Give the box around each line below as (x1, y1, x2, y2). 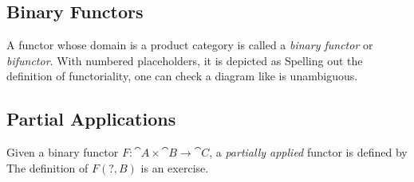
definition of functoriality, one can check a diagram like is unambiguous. (6, 68, 358, 84)
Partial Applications (6, 106, 176, 131)
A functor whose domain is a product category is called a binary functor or (6, 37, 373, 53)
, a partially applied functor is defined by (209, 144, 408, 161)
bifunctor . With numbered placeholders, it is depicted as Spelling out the (6, 52, 363, 68)
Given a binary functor (6, 144, 119, 161)
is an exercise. (140, 159, 209, 176)
